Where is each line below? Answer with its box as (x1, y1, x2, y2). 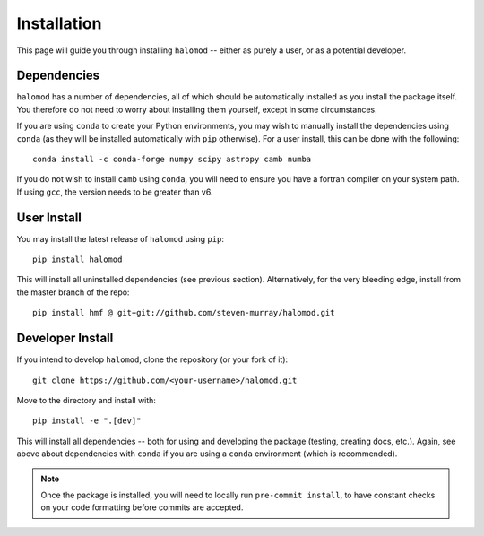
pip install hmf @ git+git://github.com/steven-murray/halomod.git (32, 307, 335, 318)
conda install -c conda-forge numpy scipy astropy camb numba (32, 154, 312, 165)
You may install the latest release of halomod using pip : (16, 233, 224, 244)
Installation (16, 13, 102, 33)
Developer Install (16, 331, 114, 346)
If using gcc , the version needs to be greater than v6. (16, 186, 213, 197)
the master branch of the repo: (16, 287, 130, 298)
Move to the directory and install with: (16, 394, 157, 405)
